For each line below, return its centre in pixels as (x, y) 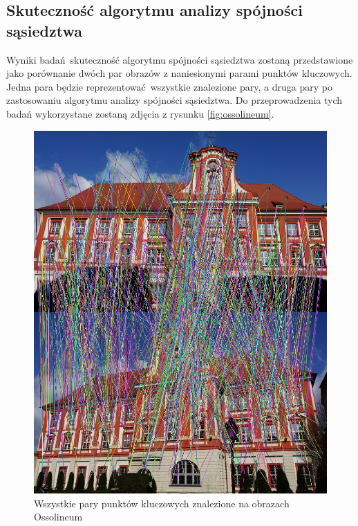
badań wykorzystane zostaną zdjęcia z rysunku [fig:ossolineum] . (140, 113)
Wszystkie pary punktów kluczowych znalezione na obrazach (162, 503)
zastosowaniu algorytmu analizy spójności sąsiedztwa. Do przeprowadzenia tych (175, 100)
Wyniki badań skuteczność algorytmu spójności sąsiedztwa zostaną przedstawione (180, 59)
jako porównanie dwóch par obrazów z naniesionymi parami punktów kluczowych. (179, 73)
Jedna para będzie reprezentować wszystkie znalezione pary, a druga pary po (169, 86)
